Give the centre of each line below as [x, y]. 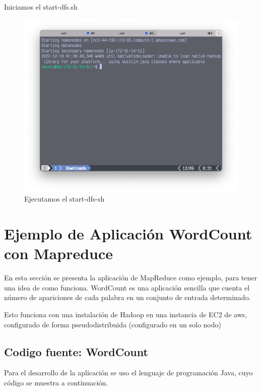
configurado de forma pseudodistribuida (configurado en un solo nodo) [113, 324]
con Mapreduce [59, 253]
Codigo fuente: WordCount [76, 351]
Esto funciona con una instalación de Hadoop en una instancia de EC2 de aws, [126, 314]
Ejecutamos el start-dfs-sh [64, 199]
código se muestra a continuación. [56, 383]
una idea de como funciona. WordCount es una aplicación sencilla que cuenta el [127, 287]
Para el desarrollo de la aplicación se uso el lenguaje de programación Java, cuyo [128, 373]
